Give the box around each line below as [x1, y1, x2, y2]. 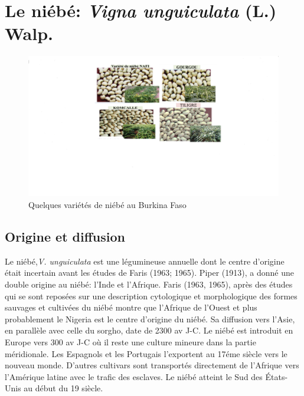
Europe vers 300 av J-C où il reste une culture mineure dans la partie [5, 335, 256, 348]
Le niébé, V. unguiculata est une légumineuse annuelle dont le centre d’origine [5, 255, 285, 267]
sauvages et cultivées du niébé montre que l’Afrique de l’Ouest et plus [5, 301, 257, 313]
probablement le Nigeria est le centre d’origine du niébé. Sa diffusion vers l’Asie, [5, 312, 295, 325]
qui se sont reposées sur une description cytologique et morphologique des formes [5, 289, 298, 302]
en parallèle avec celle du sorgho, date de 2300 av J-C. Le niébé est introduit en [5, 324, 293, 336]
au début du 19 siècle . [24, 382, 103, 394]
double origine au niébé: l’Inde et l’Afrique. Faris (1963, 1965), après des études [5, 278, 293, 290]
